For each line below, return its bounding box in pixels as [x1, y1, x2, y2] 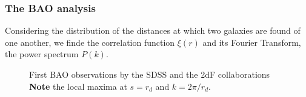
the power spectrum [5, 48, 79, 60]
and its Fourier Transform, [202, 36, 301, 48]
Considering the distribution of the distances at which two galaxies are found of [5, 24, 301, 37]
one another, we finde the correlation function [5, 36, 175, 48]
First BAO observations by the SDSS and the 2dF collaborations [29, 68, 270, 80]
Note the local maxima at [29, 80, 127, 92]
